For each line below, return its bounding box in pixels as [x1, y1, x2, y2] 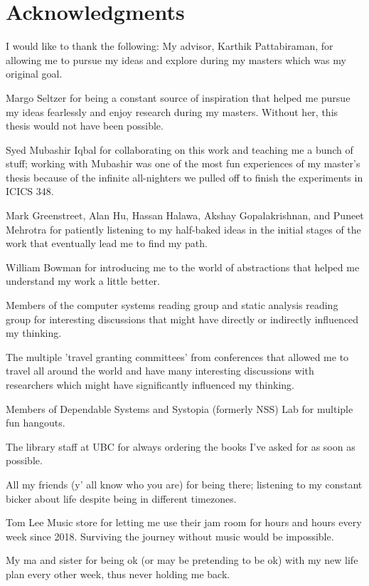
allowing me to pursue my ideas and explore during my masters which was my [6, 52, 346, 67]
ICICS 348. [6, 184, 54, 199]
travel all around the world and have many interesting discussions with [6, 363, 314, 378]
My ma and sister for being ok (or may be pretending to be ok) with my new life [6, 553, 358, 567]
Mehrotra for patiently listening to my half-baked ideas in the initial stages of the [6, 221, 361, 236]
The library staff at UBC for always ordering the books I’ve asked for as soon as [6, 439, 355, 454]
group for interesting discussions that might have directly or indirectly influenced [6, 311, 359, 326]
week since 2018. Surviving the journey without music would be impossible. [6, 528, 334, 543]
